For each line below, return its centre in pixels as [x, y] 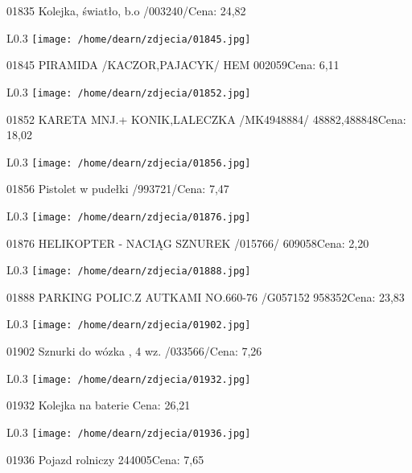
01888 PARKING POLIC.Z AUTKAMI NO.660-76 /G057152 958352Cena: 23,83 [206, 296]
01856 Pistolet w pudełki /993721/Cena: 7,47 [118, 189]
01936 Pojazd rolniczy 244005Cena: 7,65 [105, 459]
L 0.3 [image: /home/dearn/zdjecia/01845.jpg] [129, 37]
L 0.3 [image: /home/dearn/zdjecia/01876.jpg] [129, 215]
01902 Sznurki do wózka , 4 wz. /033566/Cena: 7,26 [134, 351]
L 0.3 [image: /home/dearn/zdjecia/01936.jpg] [129, 432]
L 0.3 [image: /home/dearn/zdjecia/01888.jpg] [129, 270]
